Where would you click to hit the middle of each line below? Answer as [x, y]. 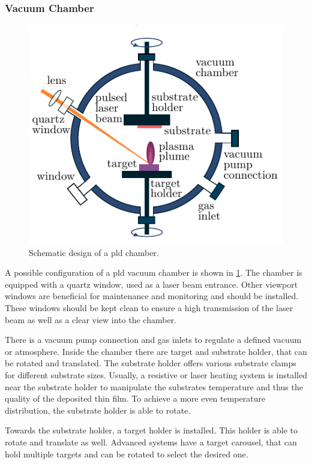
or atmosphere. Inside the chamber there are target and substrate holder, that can [156, 351]
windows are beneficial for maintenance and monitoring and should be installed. [152, 296]
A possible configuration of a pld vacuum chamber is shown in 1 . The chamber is [154, 272]
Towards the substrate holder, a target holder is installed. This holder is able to [151, 430]
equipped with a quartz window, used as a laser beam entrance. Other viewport [151, 284]
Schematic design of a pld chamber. [94, 252]
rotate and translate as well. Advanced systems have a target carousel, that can [151, 442]
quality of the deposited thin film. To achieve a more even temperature [135, 398]
